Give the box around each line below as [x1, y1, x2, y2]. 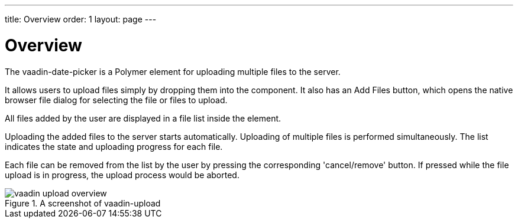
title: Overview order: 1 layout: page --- [5, 14, 157, 24]
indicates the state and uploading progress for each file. [5, 141, 223, 152]
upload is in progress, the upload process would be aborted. [5, 169, 239, 180]
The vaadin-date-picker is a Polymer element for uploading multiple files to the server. [5, 66, 341, 77]
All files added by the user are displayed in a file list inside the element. [5, 113, 281, 123]
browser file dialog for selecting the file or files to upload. [5, 94, 228, 105]
